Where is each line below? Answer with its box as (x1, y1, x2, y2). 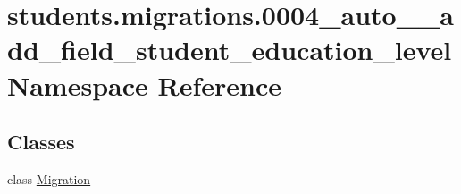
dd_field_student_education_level (7, 31, 452, 68)
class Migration (7, 169, 91, 188)
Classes (7, 128, 75, 156)
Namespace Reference (7, 66, 281, 103)
